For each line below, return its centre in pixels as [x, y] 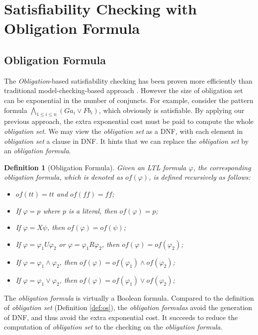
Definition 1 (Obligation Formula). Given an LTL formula [95, 167]
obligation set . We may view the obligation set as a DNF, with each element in [124, 131]
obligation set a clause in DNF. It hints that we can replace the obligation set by [127, 141]
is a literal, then [93, 210]
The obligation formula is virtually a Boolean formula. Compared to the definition [129, 297]
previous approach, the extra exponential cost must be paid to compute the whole [129, 121]
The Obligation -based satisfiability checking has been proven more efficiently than [128, 80]
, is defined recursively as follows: [200, 177]
